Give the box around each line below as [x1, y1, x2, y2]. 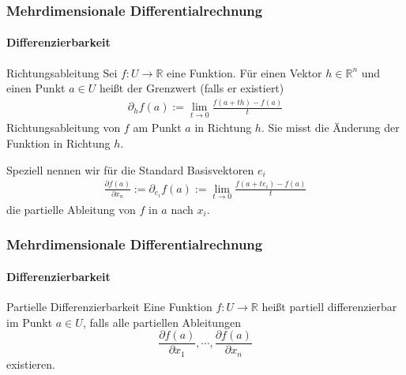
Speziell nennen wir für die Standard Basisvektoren [6, 161, 254, 178]
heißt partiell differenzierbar [261, 298, 397, 315]
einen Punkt [6, 80, 66, 96]
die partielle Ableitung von [6, 201, 136, 217]
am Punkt [133, 119, 182, 136]
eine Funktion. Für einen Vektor [166, 64, 322, 81]
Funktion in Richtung [6, 134, 111, 151]
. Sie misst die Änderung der [261, 119, 400, 136]
